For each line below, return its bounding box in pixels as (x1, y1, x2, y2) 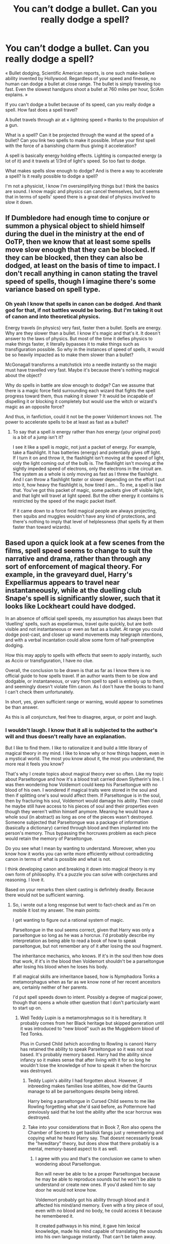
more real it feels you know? (5, 761, 64, 767)
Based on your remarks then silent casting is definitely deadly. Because (5, 886, 154, 892)
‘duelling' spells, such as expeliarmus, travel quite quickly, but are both (5, 621, 153, 627)
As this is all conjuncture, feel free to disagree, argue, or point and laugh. (5, 714, 157, 720)
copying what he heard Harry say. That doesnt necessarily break (27, 1135, 163, 1141)
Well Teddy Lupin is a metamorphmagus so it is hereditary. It (20, 1015, 147, 1021)
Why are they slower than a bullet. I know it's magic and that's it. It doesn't (5, 330, 160, 336)
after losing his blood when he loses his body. (12, 963, 108, 969)
